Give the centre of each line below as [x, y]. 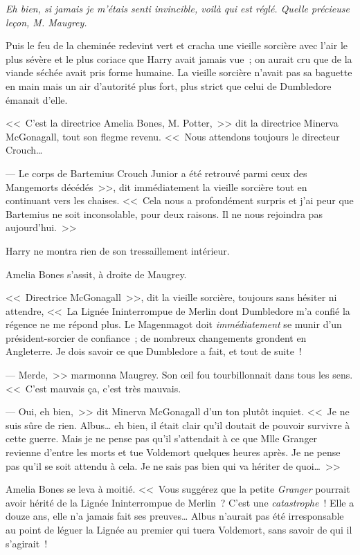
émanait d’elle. [37, 99]
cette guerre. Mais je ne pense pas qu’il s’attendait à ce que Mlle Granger [162, 438]
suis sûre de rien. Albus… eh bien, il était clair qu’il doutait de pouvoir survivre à [178, 425]
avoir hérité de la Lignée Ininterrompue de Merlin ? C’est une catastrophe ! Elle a [180, 502]
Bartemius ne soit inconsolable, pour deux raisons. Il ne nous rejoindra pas [164, 213]
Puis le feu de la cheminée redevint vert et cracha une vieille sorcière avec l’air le [177, 45]
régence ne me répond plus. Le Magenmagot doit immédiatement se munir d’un [174, 324]
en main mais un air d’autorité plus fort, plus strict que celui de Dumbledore [169, 85]
